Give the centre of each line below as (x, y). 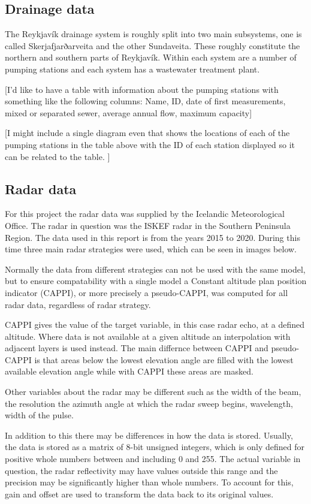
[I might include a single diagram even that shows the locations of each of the (147, 133)
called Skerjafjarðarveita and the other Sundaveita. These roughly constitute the (153, 45)
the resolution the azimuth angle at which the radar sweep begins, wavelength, (149, 403)
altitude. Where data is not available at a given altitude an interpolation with (148, 336)
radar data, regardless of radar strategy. (78, 304)
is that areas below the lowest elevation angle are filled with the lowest (164, 359)
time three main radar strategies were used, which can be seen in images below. (151, 249)
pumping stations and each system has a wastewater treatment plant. (132, 69)
